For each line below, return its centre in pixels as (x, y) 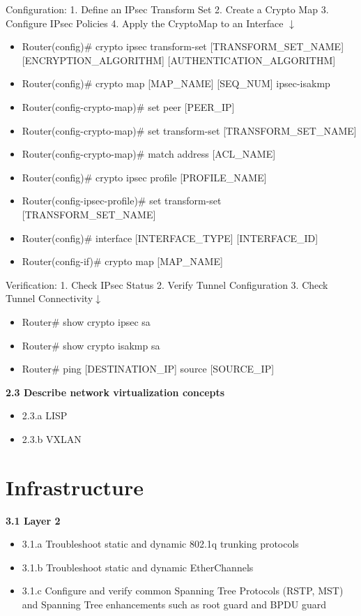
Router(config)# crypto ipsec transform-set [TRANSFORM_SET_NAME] (183, 46)
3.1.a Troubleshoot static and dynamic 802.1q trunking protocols (160, 544)
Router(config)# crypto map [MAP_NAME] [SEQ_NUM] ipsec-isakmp (176, 83)
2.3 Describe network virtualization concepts (115, 392)
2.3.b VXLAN (52, 438)
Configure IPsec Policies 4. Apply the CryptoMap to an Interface (145, 23)
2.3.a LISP (45, 415)
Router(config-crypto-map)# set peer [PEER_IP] (128, 106)
